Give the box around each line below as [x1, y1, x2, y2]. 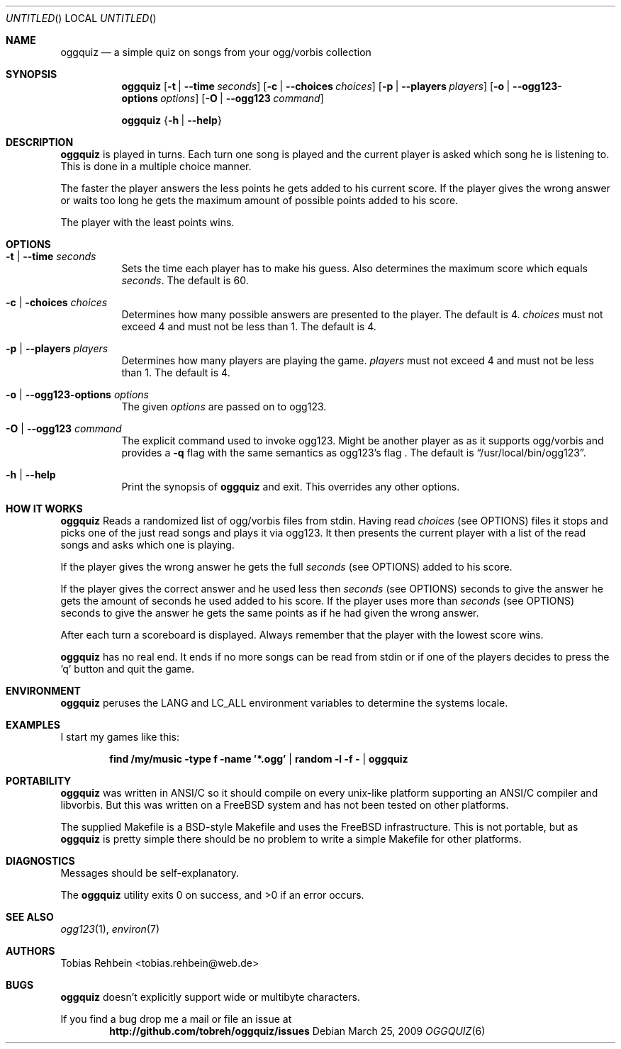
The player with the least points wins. [60, 216, 235, 228]
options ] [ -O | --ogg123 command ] [160, 92, 324, 104]
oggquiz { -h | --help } [121, 114, 222, 126]
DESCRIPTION [6, 136, 74, 148]
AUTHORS [6, 945, 55, 957]
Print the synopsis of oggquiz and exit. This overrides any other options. [121, 481, 460, 493]
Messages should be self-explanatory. [60, 867, 240, 879]
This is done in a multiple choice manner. [60, 160, 252, 172]
